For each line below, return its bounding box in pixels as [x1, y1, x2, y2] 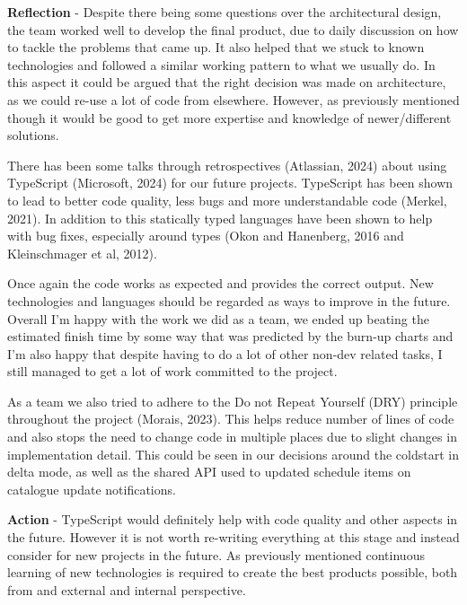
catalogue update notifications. [7, 479, 176, 498]
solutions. [7, 126, 59, 145]
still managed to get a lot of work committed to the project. [7, 362, 338, 381]
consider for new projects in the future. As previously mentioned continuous [7, 545, 425, 564]
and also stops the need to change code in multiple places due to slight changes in [7, 427, 457, 446]
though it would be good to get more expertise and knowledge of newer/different [7, 108, 452, 127]
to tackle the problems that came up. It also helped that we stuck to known [7, 38, 425, 57]
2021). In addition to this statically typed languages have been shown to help [7, 208, 433, 227]
